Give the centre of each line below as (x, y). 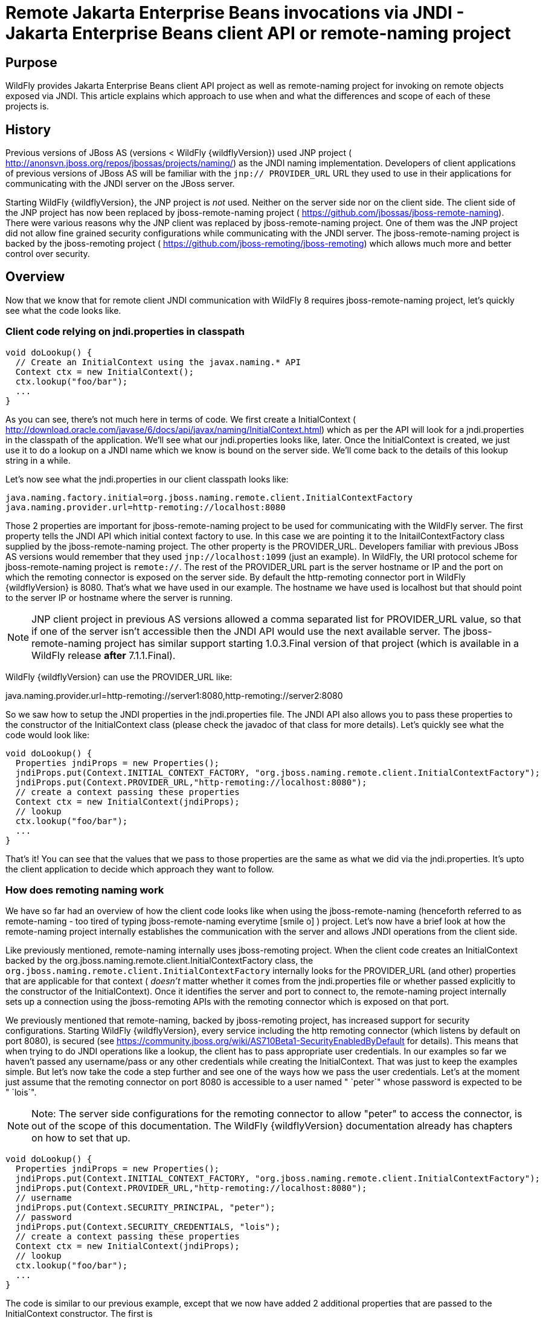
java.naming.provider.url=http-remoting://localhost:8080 (146, 507)
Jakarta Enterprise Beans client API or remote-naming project (258, 33)
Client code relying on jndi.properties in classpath (125, 332)
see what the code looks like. (63, 310)
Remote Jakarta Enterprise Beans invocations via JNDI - (235, 13)
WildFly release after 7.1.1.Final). (104, 655)
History (28, 129)
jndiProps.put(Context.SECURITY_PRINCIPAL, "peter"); (145, 1208)
